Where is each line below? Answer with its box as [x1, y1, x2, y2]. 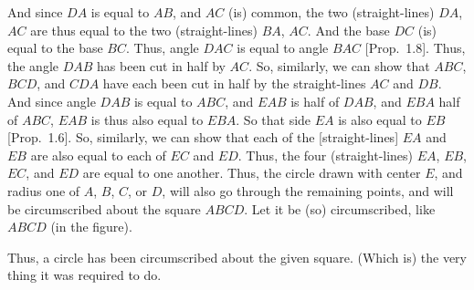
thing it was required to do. [7, 265, 162, 285]
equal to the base [7, 38, 103, 57]
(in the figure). [50, 217, 132, 236]
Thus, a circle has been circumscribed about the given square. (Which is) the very [7, 247, 468, 266]
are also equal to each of [30, 145, 166, 164]
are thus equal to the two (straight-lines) [30, 20, 258, 39]
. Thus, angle [126, 38, 199, 57]
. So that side [236, 109, 311, 129]
